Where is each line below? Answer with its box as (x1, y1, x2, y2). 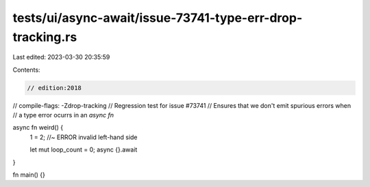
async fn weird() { (12, 124, 64, 132)
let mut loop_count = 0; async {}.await (29, 145, 138, 154)
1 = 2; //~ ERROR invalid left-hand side (29, 133, 138, 141)
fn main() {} (12, 171, 46, 179)
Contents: (12, 66, 40, 74)
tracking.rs (12, 29, 77, 44)
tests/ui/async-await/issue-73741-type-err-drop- (12, 10, 303, 25)
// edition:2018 (27, 84, 82, 91)
